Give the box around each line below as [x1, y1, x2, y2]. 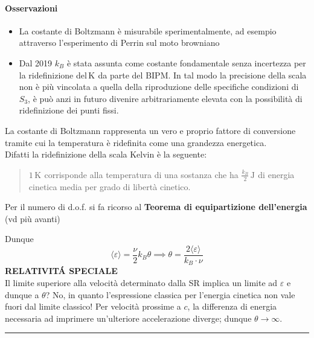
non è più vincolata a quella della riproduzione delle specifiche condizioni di [19, 80, 299, 93]
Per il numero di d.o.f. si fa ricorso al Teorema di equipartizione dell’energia [5, 200, 307, 213]
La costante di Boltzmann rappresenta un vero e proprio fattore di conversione [5, 124, 296, 136]
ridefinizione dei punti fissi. [19, 104, 119, 116]
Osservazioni [5, 1, 58, 14]
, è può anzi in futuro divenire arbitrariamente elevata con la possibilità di [28, 92, 303, 104]
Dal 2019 [19, 56, 53, 69]
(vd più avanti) [5, 212, 60, 225]
